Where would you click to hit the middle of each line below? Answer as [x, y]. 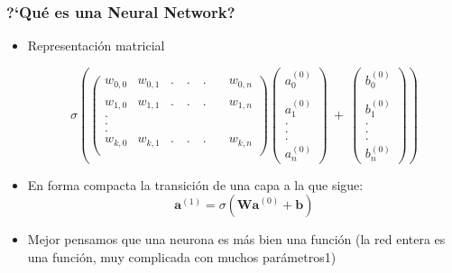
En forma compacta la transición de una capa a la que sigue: [195, 184]
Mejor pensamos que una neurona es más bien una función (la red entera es [236, 239]
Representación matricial [96, 45]
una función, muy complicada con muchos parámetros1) [182, 257]
